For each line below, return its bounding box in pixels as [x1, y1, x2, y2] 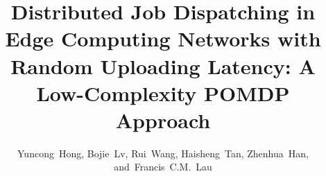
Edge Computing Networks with [5, 24, 321, 53]
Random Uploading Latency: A [10, 51, 316, 80]
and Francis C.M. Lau [114, 159, 212, 174]
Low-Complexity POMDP [36, 78, 290, 107]
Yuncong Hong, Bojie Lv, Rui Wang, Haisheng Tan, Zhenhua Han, [17, 146, 309, 160]
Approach [115, 105, 211, 134]
